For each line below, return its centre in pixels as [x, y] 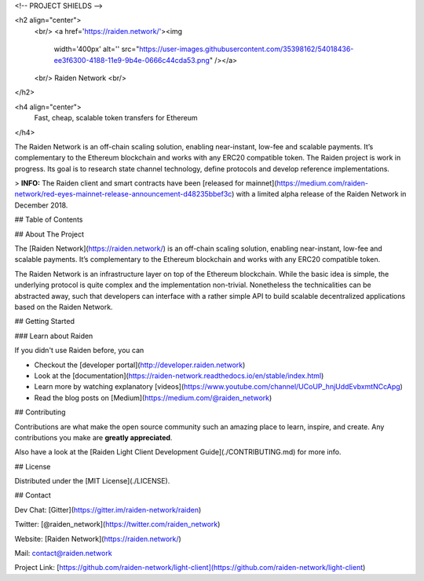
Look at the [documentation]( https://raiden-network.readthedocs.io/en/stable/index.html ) [179, 375]
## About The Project [49, 234]
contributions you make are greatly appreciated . [93, 437]
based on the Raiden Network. [64, 307]
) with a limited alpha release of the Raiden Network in [319, 194]
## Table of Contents [49, 219]
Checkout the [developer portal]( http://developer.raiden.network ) [140, 365]
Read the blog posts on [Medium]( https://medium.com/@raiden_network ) [153, 398]
